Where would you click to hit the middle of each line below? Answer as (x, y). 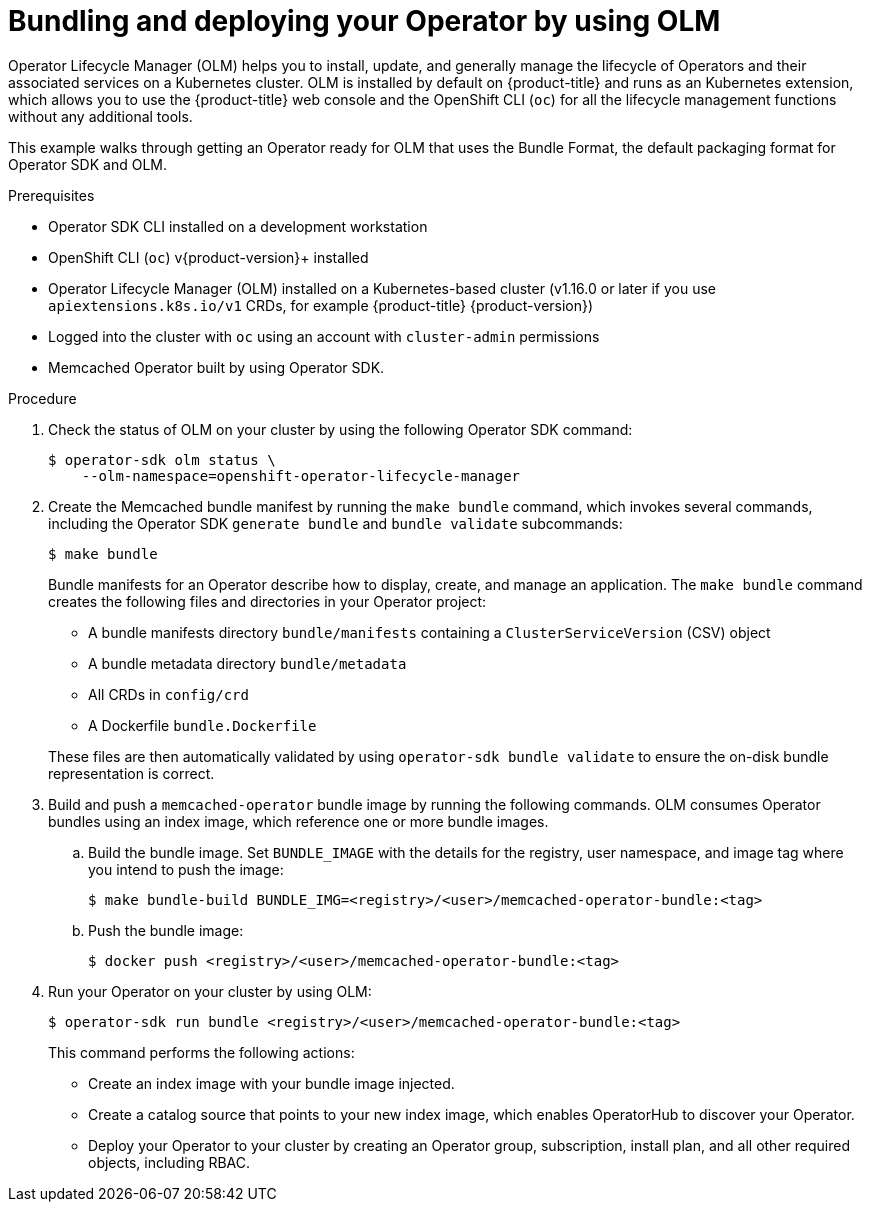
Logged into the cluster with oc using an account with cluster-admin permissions (324, 336)
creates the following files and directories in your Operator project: (267, 601)
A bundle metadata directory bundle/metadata (247, 663)
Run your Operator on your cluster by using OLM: (210, 991)
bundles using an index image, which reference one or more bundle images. (298, 821)
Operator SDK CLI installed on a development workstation (238, 226)
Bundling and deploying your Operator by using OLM (364, 21)
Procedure (42, 398)
